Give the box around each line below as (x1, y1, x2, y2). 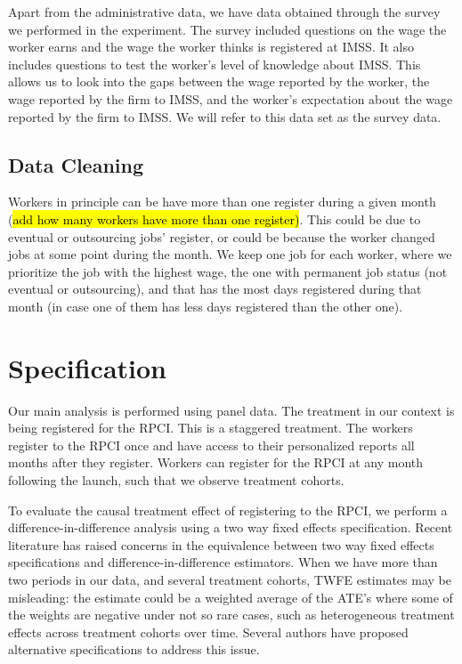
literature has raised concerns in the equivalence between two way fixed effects (8, 535, 434, 554)
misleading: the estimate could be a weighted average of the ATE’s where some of (8, 587, 453, 606)
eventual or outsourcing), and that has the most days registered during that (8, 279, 422, 298)
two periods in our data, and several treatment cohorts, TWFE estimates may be (8, 570, 451, 588)
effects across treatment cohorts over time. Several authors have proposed (8, 622, 409, 641)
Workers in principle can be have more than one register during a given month (8, 192, 436, 211)
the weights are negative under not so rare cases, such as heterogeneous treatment (8, 605, 455, 624)
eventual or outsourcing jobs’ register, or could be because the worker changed (8, 227, 435, 246)
